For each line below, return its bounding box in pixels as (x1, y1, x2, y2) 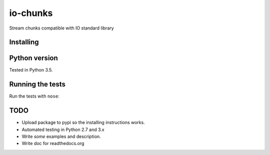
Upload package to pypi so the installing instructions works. (21, 119, 145, 125)
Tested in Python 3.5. (9, 67, 53, 73)
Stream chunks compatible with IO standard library (9, 25, 114, 31)
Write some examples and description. (21, 133, 101, 139)
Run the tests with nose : (9, 93, 59, 99)
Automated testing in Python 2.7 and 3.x (21, 126, 104, 132)
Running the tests (9, 80, 66, 88)
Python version (9, 54, 58, 62)
